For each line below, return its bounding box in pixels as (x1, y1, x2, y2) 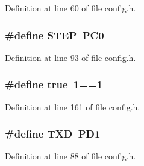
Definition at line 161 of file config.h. (5, 100, 140, 113)
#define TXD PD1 (5, 126, 101, 141)
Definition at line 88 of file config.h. (5, 150, 136, 162)
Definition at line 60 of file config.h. (5, 2, 136, 14)
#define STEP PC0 (5, 27, 104, 42)
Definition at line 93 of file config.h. (5, 51, 136, 63)
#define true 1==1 (5, 77, 103, 92)
